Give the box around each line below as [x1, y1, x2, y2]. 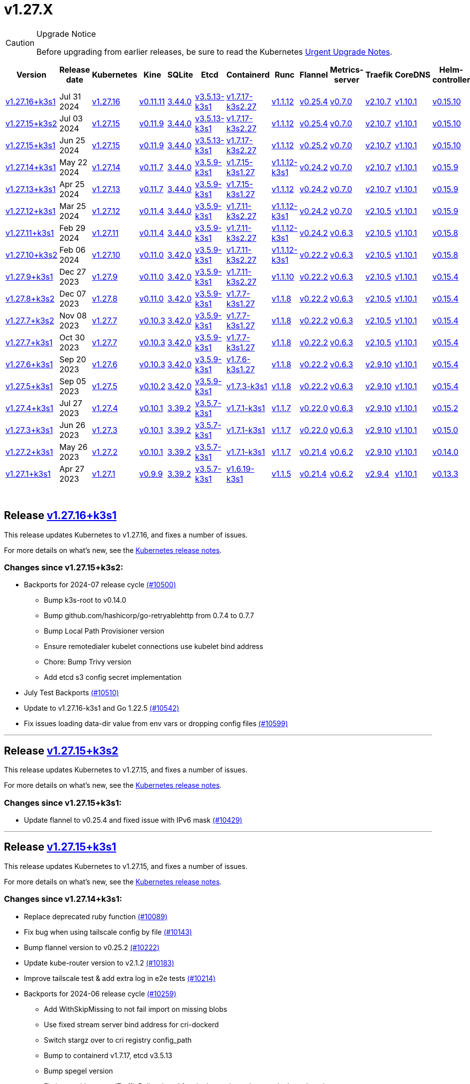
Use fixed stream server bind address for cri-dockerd [44, 1020, 219, 1029]
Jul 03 [59, 113, 83, 123]
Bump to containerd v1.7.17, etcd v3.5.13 [44, 1051, 173, 1060]
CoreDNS [394, 69, 431, 80]
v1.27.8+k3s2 [5, 293, 55, 304]
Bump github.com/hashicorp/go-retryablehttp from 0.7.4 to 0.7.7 [44, 611, 254, 620]
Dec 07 [59, 288, 86, 299]
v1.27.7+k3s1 [5, 337, 53, 347]
